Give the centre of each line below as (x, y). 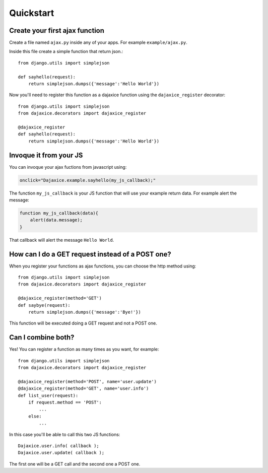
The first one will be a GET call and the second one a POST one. (75, 464)
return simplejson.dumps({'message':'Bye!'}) (85, 312)
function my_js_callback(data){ (59, 213)
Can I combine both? (42, 338)
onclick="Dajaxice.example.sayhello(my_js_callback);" (88, 180)
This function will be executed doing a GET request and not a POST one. (83, 323)
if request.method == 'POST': (65, 403)
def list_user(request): (48, 395)
